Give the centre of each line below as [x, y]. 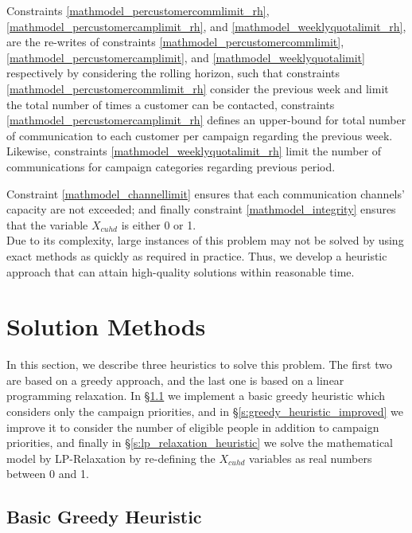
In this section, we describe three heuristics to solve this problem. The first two [199, 364]
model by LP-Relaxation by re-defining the [111, 458]
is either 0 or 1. [159, 224]
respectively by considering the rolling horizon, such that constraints [173, 73]
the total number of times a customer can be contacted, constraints [171, 104]
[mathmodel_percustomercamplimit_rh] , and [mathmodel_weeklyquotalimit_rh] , [206, 26]
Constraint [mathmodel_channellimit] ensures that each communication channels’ [206, 193]
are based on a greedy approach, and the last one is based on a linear [175, 380]
